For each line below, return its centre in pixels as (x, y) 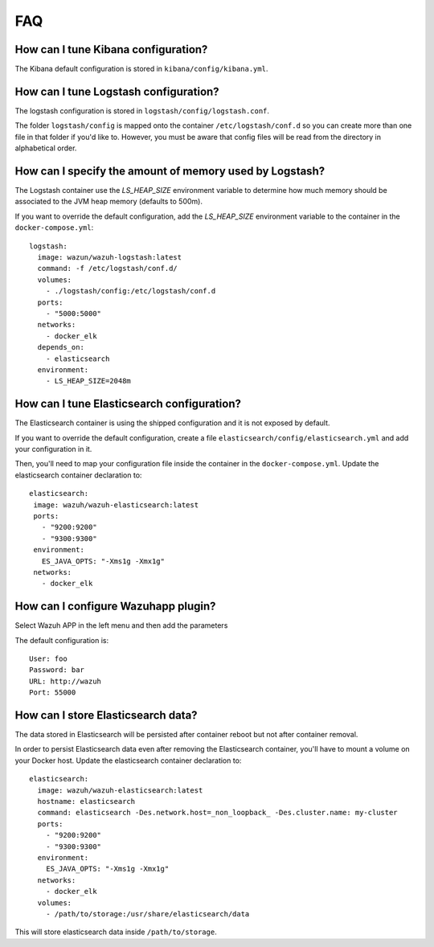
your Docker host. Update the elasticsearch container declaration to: (128, 760)
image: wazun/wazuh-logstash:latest (110, 257)
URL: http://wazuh (66, 681)
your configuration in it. (53, 449)
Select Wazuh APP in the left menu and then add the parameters (121, 625)
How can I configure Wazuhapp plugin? (115, 607)
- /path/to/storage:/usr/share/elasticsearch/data (147, 914)
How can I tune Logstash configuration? (117, 91)
